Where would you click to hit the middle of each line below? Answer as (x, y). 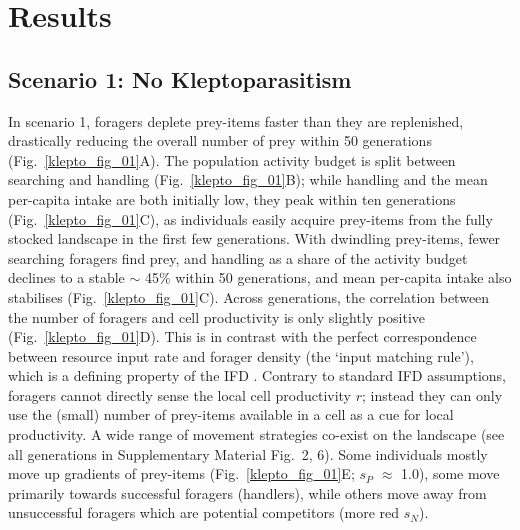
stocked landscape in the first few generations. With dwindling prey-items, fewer (254, 238)
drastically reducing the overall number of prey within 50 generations (220, 140)
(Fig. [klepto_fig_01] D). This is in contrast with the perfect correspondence (242, 336)
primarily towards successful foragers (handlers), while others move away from (247, 492)
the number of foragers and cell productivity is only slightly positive (217, 316)
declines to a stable (66, 277)
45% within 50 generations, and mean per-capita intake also (328, 277)
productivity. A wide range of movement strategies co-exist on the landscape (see (256, 434)
